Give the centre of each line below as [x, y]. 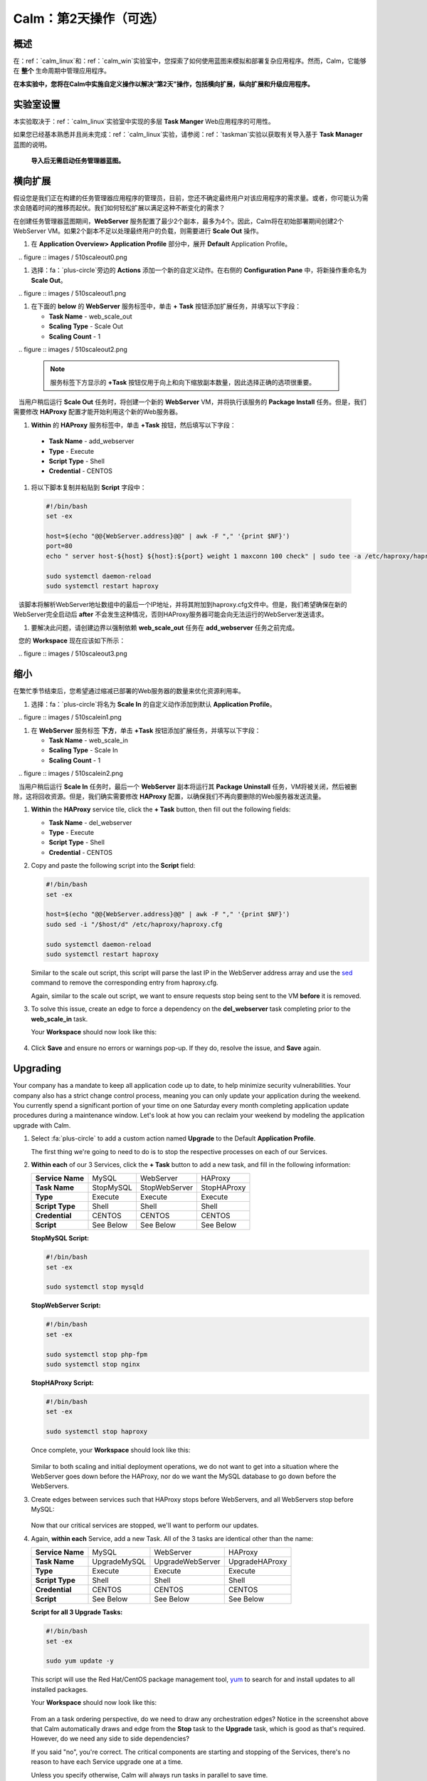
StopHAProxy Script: [62, 1383]
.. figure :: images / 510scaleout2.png [73, 349]
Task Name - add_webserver [91, 441]
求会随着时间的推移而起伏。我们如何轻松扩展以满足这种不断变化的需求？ [119, 208]
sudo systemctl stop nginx [93, 1364]
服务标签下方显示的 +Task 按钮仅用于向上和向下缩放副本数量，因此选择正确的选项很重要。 [183, 382]
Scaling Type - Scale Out [86, 326]
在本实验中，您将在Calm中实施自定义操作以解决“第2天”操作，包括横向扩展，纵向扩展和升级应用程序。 [163, 84]
